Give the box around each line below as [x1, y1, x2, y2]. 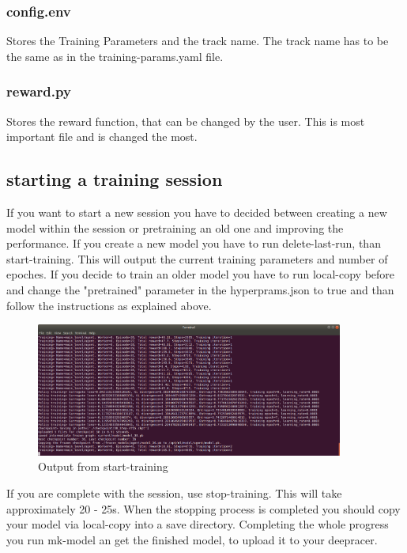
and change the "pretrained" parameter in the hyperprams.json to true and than [6, 281, 394, 297]
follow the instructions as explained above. [6, 297, 212, 313]
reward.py [6, 81, 71, 101]
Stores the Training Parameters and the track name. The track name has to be [6, 32, 389, 49]
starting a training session [6, 167, 223, 191]
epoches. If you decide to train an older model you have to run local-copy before [6, 266, 395, 282]
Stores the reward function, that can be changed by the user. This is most [6, 112, 365, 129]
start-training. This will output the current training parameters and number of [6, 250, 388, 267]
